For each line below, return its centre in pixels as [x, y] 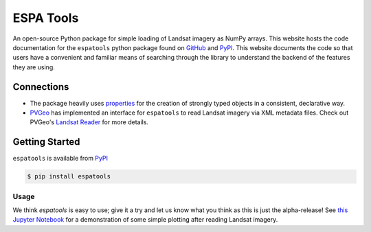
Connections [41, 87]
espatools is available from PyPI [60, 159]
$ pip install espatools [69, 176]
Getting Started [46, 142]
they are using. [34, 67]
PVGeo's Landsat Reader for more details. [89, 122]
